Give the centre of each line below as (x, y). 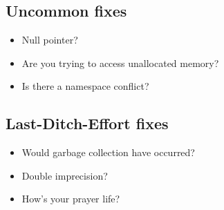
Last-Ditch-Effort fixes (87, 123)
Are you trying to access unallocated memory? (120, 63)
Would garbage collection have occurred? (108, 152)
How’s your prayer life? (71, 199)
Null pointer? (50, 40)
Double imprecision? (65, 175)
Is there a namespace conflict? (85, 86)
